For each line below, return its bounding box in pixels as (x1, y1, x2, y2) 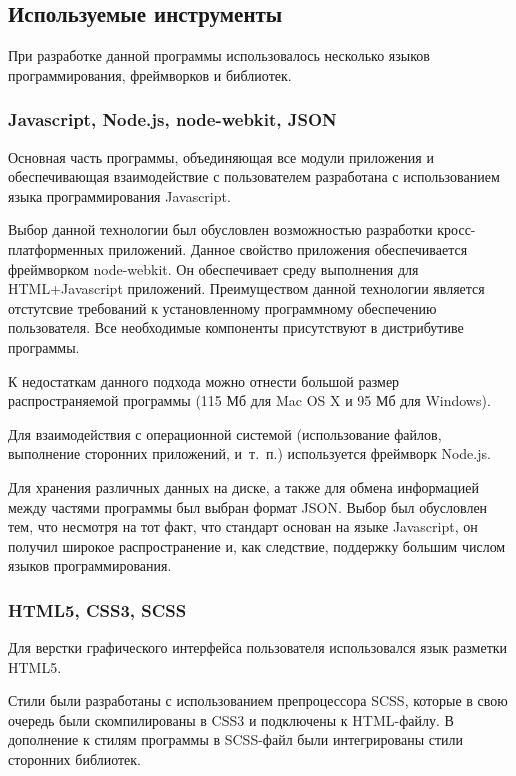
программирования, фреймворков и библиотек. (8, 64, 292, 85)
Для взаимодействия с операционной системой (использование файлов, (8, 423, 442, 444)
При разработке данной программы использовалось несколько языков (8, 45, 430, 66)
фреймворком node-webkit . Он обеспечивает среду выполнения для (8, 258, 419, 279)
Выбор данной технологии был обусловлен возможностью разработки (8, 219, 433, 240)
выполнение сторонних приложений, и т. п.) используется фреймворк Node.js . (8, 443, 491, 464)
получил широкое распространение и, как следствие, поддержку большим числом (8, 535, 506, 556)
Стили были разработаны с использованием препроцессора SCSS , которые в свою (8, 690, 508, 711)
